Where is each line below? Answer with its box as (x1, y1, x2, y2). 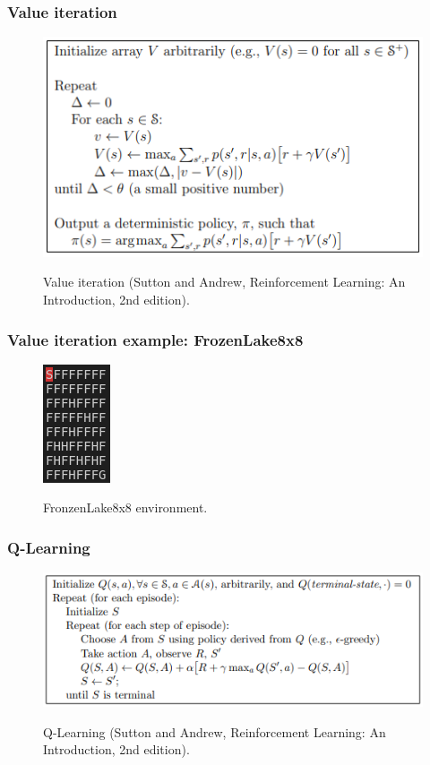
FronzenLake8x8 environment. (43, 498, 208, 517)
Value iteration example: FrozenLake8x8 (7, 328, 304, 350)
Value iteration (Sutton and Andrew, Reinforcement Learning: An (43, 272, 406, 291)
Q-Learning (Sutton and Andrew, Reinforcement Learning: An (43, 722, 386, 741)
